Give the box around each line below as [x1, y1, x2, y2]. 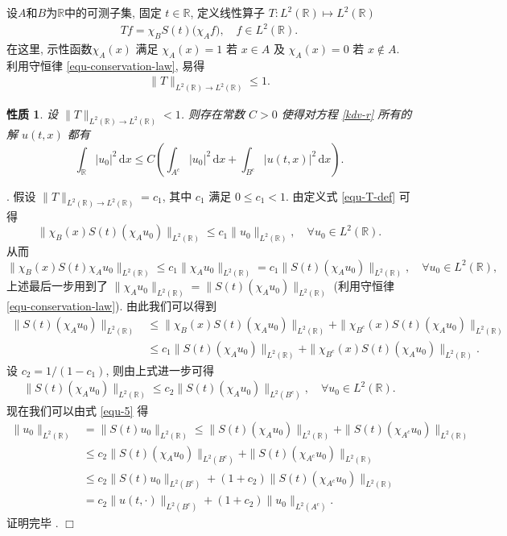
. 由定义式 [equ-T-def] [285, 187, 396, 204]
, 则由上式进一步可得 [105, 361, 214, 378]
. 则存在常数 [180, 106, 245, 123]
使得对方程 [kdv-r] [281, 106, 374, 123]
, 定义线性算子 [190, 4, 265, 20]
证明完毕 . [6, 514, 59, 531]
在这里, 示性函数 [6, 39, 93, 56]
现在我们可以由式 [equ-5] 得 [6, 402, 149, 419]
